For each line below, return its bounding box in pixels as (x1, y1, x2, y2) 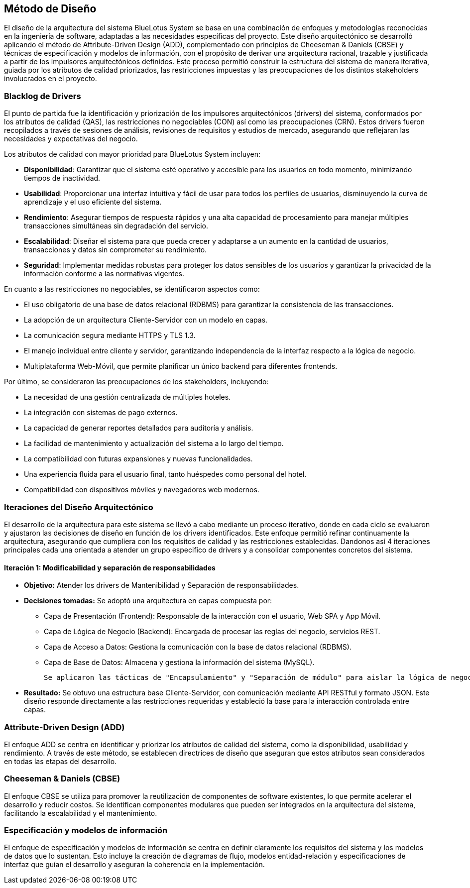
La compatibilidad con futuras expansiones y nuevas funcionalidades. (24, 454, 253, 463)
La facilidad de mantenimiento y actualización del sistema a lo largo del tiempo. (24, 439, 284, 448)
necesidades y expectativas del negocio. (4, 134, 138, 143)
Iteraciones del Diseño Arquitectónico (4, 502, 153, 512)
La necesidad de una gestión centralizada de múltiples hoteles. (24, 393, 231, 402)
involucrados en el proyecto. (4, 74, 97, 83)
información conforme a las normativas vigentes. (24, 269, 185, 278)
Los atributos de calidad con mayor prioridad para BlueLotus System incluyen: (4, 150, 261, 159)
